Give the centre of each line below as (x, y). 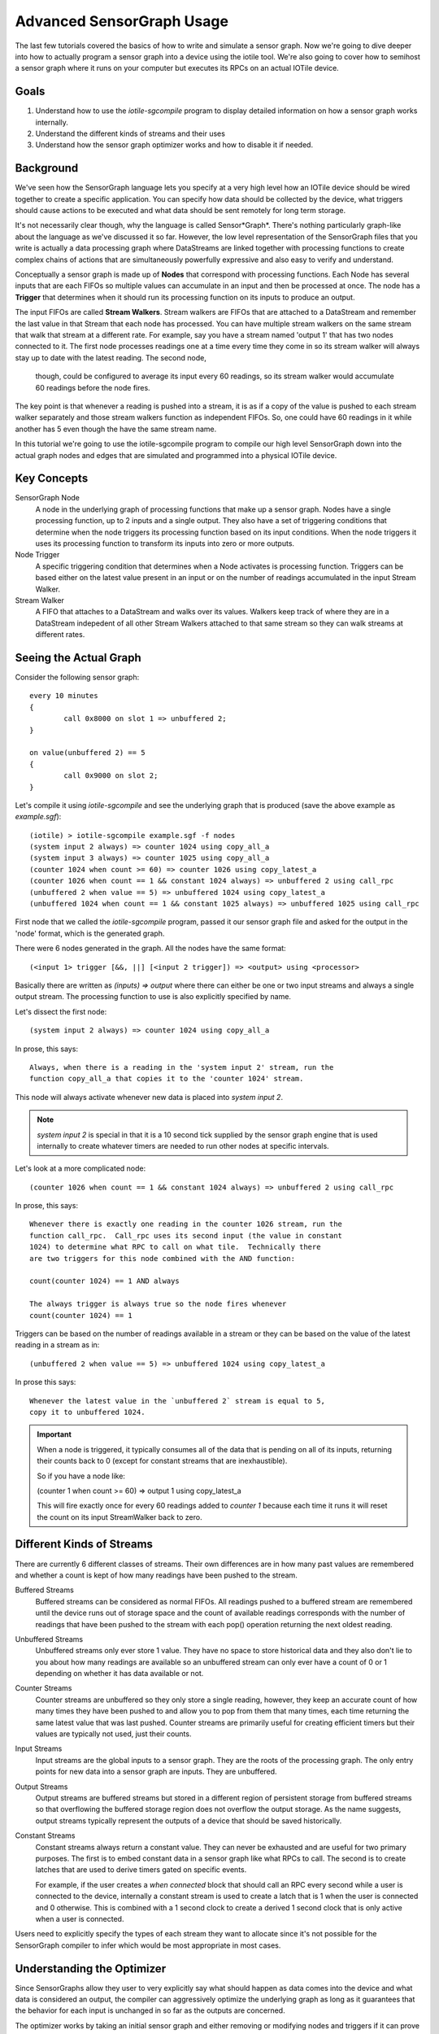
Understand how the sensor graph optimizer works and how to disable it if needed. (174, 145)
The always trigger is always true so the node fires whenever (158, 1304)
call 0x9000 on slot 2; (111, 776)
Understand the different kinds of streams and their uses (130, 133)
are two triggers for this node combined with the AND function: (163, 1258)
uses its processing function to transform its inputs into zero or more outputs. (165, 543)
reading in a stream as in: (57, 1345)
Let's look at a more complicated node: (80, 1168)
